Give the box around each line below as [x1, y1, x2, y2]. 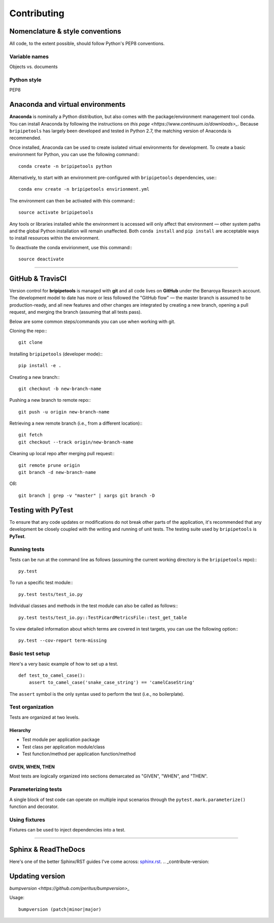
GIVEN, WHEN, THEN [9, 764, 55, 770]
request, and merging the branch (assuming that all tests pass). [9, 309, 142, 315]
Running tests [9, 546, 45, 553]
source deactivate [18, 256, 64, 262]
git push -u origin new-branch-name [18, 409, 110, 414]
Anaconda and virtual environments [9, 100, 126, 109]
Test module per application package [22, 736, 100, 742]
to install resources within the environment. [9, 235, 100, 241]
